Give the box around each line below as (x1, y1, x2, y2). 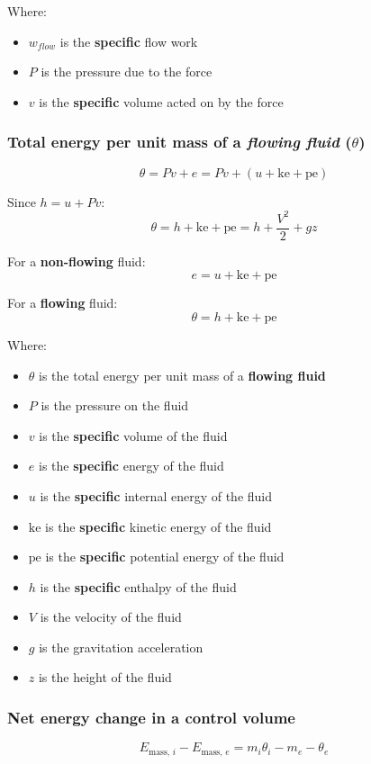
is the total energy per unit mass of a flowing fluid (39, 365, 326, 384)
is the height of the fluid (38, 668, 172, 687)
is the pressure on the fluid (41, 396, 189, 415)
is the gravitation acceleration (39, 637, 204, 656)
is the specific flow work (59, 31, 198, 50)
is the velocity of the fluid (40, 607, 182, 626)
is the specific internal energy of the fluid (40, 486, 273, 505)
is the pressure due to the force (41, 62, 213, 81)
